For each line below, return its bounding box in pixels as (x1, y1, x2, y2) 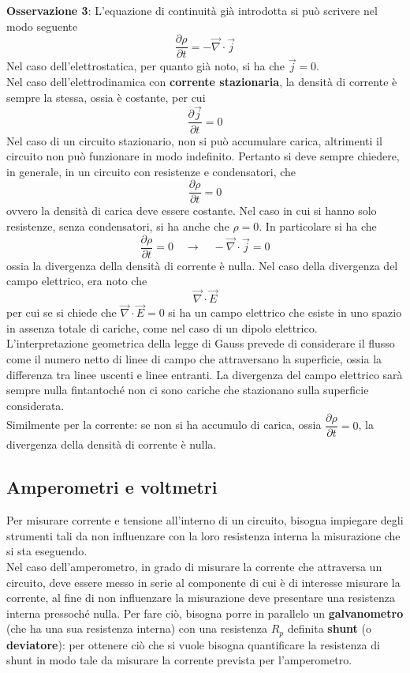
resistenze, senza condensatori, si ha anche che (6, 217, 229, 234)
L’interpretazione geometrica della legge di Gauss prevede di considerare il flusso (6, 335, 395, 352)
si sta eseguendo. (6, 543, 88, 559)
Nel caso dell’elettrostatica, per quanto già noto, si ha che (6, 58, 285, 74)
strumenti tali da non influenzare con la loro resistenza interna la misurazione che (6, 527, 401, 543)
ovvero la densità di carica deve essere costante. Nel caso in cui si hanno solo (6, 202, 377, 219)
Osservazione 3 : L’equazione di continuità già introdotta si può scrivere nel (6, 2, 378, 18)
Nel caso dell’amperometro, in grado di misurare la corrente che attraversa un (6, 558, 382, 575)
